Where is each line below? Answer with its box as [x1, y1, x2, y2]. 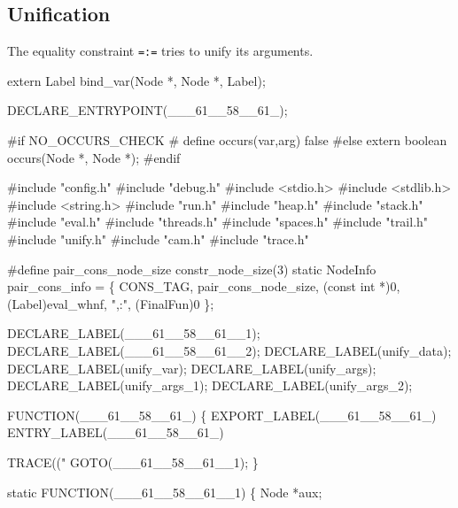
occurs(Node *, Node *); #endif [7, 148, 181, 166]
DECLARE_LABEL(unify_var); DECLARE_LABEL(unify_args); [7, 358, 376, 377]
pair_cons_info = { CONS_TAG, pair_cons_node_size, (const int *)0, [7, 277, 400, 296]
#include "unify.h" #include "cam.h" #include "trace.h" [7, 230, 309, 249]
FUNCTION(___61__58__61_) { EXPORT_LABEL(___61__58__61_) [7, 405, 437, 424]
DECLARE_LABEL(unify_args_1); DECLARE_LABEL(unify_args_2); [7, 376, 413, 395]
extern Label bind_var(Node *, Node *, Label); [7, 71, 266, 89]
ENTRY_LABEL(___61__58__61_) [7, 423, 224, 442]
